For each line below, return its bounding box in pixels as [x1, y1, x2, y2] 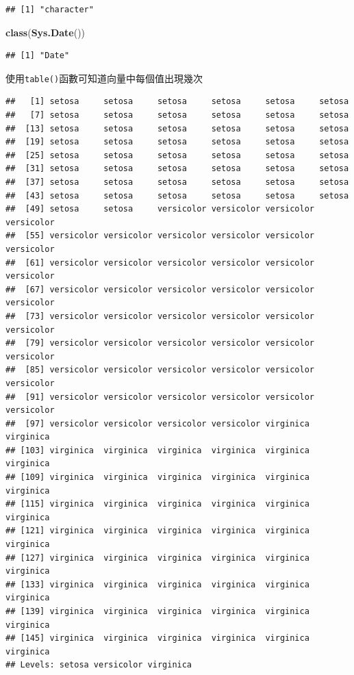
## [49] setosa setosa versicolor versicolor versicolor [5, 204, 315, 214]
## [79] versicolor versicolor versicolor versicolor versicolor [5, 338, 315, 348]
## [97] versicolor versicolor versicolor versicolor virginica [5, 418, 309, 429]
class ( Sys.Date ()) [5, 25, 86, 39]
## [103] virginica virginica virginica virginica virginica [5, 445, 309, 455]
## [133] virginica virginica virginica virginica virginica [5, 579, 309, 589]
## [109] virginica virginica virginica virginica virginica [5, 472, 309, 483]
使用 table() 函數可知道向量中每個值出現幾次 [5, 71, 203, 85]
